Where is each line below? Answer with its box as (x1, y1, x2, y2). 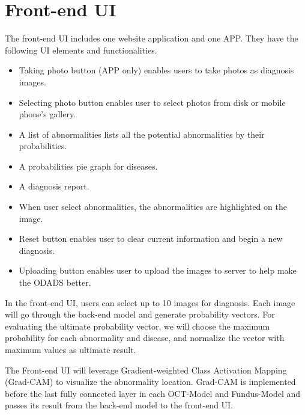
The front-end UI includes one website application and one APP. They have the (5, 32, 298, 45)
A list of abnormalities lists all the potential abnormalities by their (19, 128, 265, 140)
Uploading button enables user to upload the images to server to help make (19, 264, 297, 277)
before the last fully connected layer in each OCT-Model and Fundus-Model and (5, 387, 301, 399)
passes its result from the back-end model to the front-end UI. (5, 399, 234, 411)
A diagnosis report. (19, 180, 89, 192)
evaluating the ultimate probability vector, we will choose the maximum (5, 319, 270, 332)
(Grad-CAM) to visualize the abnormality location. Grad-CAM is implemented (5, 375, 296, 388)
